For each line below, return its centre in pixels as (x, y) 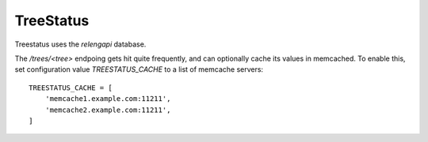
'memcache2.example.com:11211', (108, 110)
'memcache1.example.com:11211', (108, 99)
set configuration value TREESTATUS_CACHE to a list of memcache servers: (139, 69)
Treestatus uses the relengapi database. (80, 44)
